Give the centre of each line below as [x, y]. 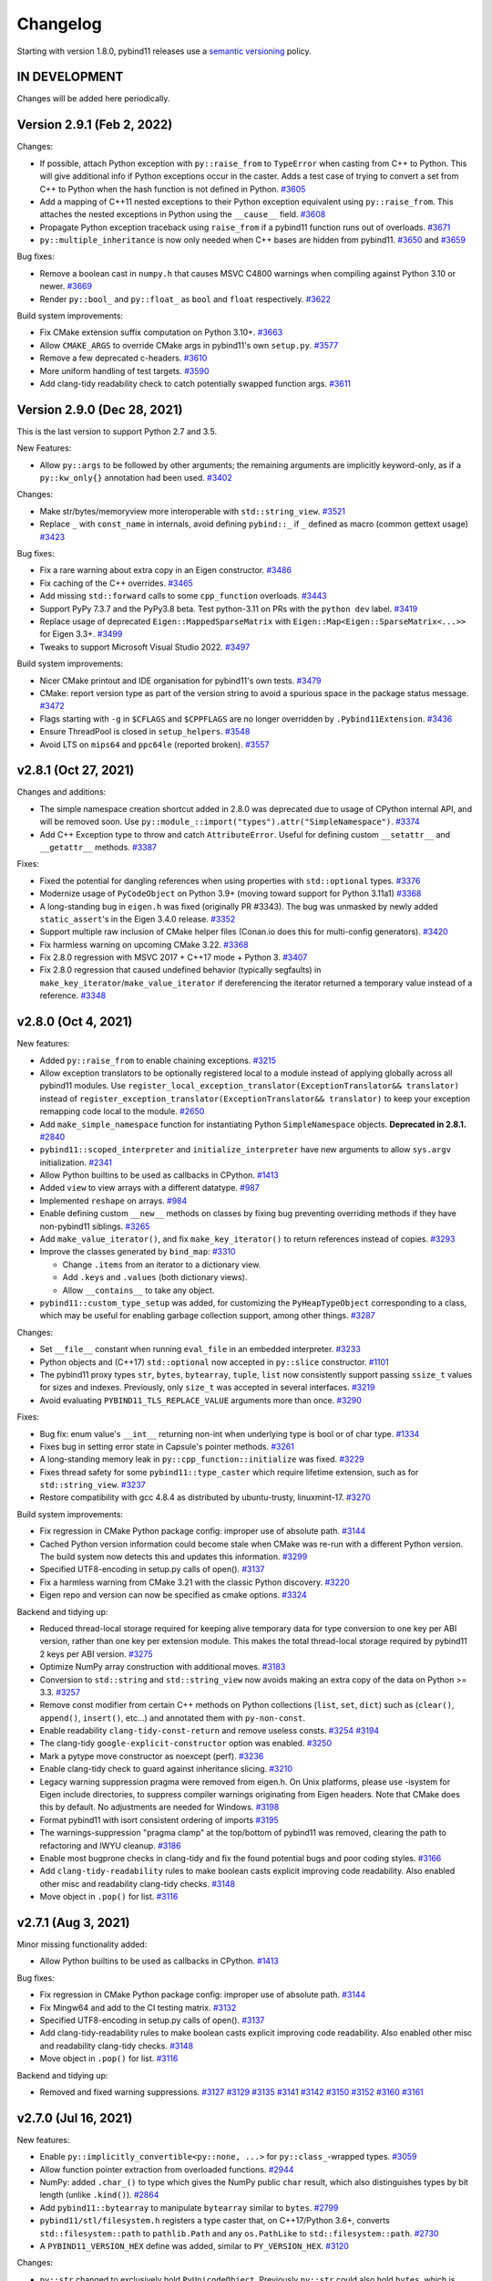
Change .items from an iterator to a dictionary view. [162, 1265]
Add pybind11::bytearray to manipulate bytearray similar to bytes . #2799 [189, 2207]
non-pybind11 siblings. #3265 [95, 1226]
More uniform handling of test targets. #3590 [124, 370]
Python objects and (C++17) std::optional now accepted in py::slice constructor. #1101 [214, 1362]
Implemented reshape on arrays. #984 [113, 1201]
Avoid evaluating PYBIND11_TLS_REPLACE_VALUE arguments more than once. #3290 [200, 1400]
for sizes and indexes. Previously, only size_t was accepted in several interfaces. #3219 [207, 1388]
